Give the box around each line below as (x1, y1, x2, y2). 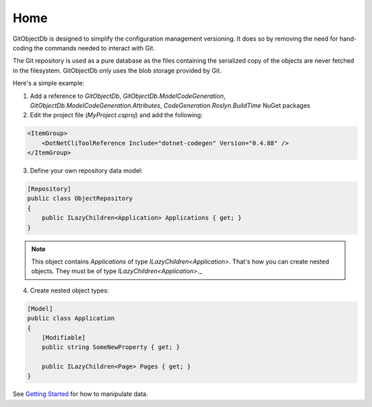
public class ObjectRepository (27, 195, 134, 203)
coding (12, 43, 33, 52)
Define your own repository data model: (30, 166, 143, 175)
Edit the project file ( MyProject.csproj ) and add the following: (30, 111, 203, 119)
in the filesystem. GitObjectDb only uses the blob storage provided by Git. (12, 66, 222, 75)
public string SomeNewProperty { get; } (41, 344, 180, 351)
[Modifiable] (41, 333, 86, 341)
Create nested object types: (30, 286, 110, 295)
